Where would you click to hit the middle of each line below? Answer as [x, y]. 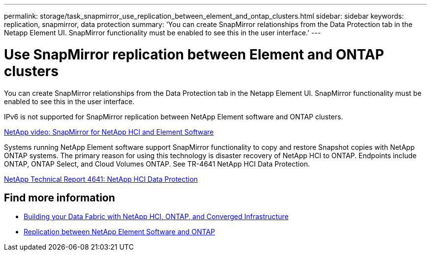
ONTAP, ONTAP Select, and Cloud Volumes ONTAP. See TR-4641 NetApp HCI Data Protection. [157, 164]
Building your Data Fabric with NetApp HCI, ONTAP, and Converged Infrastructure [156, 217]
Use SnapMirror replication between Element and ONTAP [194, 54]
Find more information [60, 198]
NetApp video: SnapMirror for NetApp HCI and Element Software [109, 132]
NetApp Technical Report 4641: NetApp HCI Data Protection [101, 179]
